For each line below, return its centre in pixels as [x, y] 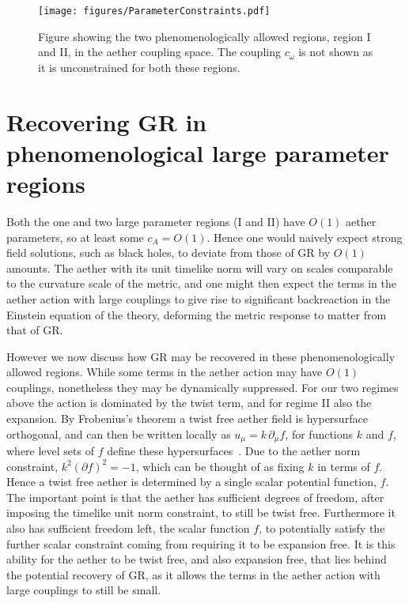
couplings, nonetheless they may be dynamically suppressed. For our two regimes [203, 387]
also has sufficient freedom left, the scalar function [128, 528]
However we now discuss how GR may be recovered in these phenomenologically [201, 356]
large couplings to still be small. [84, 590]
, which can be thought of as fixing [220, 466]
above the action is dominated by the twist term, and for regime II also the [189, 403]
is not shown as [336, 52]
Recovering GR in [107, 121]
